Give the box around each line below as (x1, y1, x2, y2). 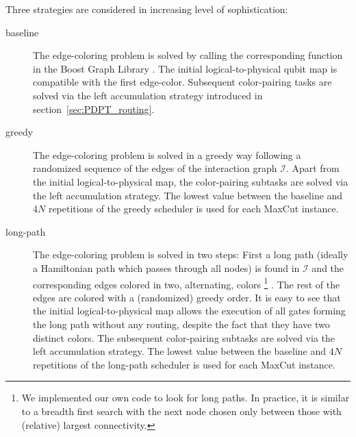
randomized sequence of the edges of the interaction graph (33, 161, 277, 175)
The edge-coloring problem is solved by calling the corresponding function (33, 48, 343, 62)
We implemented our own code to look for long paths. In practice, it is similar (21, 390, 350, 405)
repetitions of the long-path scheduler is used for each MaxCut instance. (33, 357, 335, 371)
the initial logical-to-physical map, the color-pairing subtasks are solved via (33, 174, 348, 188)
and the (311, 260, 344, 275)
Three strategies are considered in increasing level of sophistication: (5, 2, 288, 16)
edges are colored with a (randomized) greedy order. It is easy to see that (33, 290, 341, 304)
